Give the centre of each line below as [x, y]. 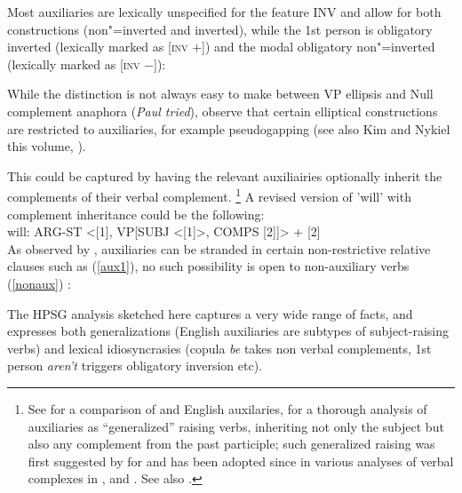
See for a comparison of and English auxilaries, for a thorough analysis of [227, 408]
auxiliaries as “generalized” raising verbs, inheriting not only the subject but [236, 426]
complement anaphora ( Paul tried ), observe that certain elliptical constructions [223, 111]
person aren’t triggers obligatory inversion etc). [135, 366]
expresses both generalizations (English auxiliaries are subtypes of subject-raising [228, 331]
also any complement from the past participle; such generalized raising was [231, 444]
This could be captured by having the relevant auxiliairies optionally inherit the [225, 175]
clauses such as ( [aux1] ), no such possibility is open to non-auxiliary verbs [208, 266]
